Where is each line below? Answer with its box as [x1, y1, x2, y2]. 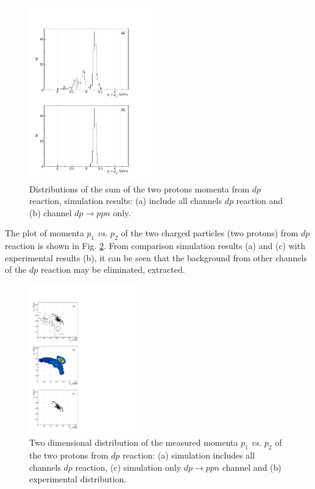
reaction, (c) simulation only [75, 460, 182, 473]
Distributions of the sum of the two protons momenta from [29, 182, 250, 195]
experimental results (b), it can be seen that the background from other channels [5, 251, 307, 264]
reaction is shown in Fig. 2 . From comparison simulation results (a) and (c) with [5, 239, 305, 252]
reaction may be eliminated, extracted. [41, 263, 185, 276]
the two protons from [29, 449, 108, 462]
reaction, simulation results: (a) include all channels [29, 194, 222, 207]
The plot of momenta [5, 227, 84, 239]
